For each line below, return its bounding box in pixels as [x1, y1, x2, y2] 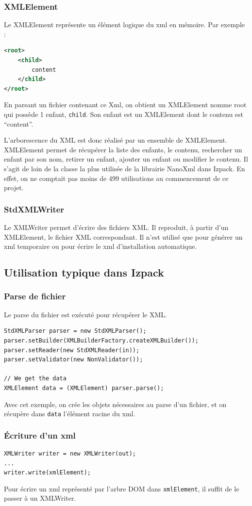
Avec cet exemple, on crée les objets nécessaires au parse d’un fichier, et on [4, 399, 227, 409]
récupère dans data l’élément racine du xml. [4, 408, 135, 419]
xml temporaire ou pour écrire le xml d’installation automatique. [4, 241, 197, 251]
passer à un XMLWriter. [4, 493, 76, 503]
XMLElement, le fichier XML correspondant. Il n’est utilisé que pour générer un [4, 231, 243, 242]
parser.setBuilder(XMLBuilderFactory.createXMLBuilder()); [4, 337, 199, 344]
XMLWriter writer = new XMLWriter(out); [4, 450, 136, 457]
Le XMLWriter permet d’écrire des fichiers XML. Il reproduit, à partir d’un [4, 222, 229, 232]
